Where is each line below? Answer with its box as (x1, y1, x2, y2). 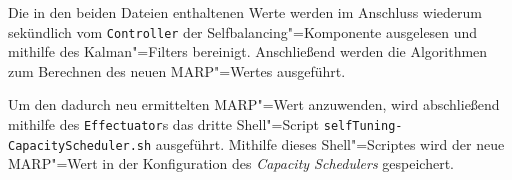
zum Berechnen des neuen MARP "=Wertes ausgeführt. (8, 60, 346, 81)
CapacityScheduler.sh (8, 138, 152, 153)
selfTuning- (323, 119, 403, 134)
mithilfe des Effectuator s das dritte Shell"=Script (8, 114, 320, 135)
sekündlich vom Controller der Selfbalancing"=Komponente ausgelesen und (8, 21, 478, 42)
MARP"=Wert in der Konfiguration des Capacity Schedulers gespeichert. (8, 153, 454, 174)
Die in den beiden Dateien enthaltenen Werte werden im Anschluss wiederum (8, 2, 482, 22)
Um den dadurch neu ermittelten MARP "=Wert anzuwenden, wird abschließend (8, 94, 500, 115)
